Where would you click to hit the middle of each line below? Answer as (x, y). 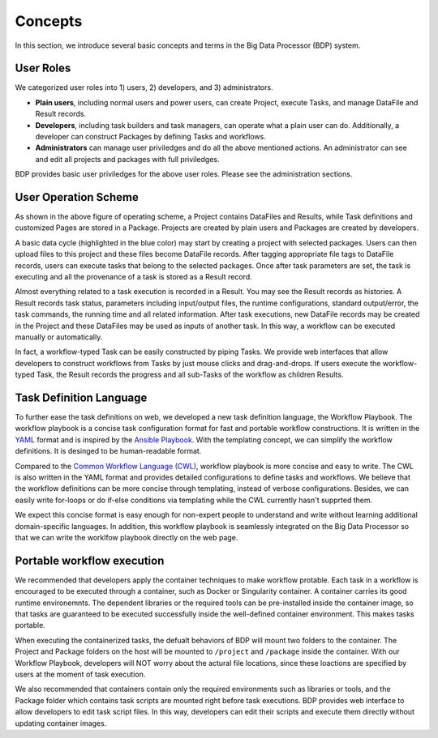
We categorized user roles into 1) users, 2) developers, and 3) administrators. (144, 87)
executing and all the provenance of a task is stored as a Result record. (134, 277)
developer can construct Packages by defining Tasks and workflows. (151, 137)
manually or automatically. (59, 337)
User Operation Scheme (77, 197)
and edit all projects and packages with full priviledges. (127, 159)
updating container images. (61, 723)
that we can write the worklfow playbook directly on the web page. (127, 537)
